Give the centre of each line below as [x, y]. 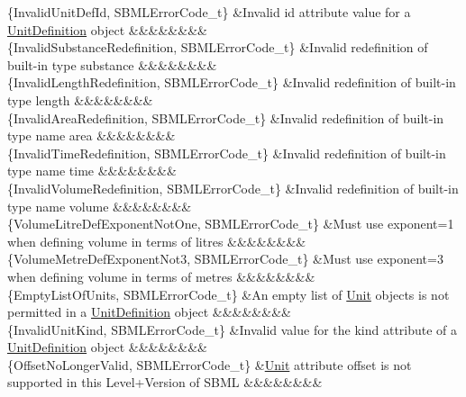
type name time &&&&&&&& [92, 171]
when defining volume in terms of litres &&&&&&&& [157, 241]
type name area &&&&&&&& [91, 135]
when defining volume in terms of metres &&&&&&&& [161, 276]
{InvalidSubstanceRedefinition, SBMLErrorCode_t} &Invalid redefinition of [218, 47]
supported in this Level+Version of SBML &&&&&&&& [165, 382]
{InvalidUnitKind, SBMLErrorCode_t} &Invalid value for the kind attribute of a [233, 329]
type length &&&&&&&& [80, 99]
